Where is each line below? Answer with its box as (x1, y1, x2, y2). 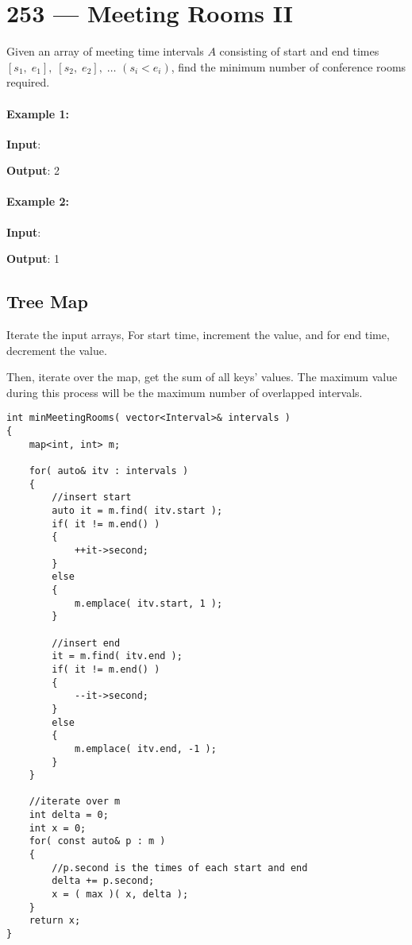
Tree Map (6, 289, 89, 314)
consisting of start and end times (219, 43, 379, 60)
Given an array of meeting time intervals (6, 43, 204, 60)
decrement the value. (6, 341, 107, 358)
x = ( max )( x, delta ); (52, 889, 189, 901)
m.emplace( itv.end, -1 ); (74, 742, 217, 754)
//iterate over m (29, 796, 121, 808)
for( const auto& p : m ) (29, 835, 166, 847)
